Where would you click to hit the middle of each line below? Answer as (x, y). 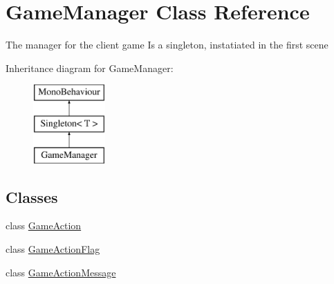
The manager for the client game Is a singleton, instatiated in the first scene (167, 45)
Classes (32, 196)
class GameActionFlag (53, 249)
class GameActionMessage (61, 272)
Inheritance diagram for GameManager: (90, 68)
